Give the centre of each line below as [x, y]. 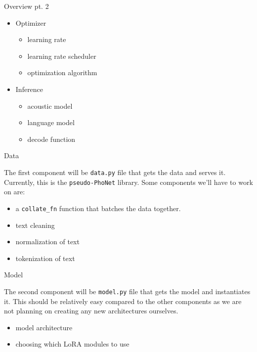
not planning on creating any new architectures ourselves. [91, 311]
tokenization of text [45, 258]
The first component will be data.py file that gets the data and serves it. [115, 172]
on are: [15, 192]
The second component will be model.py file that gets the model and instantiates [127, 291]
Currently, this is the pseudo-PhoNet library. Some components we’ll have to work [128, 182]
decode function [51, 139]
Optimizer [31, 22]
